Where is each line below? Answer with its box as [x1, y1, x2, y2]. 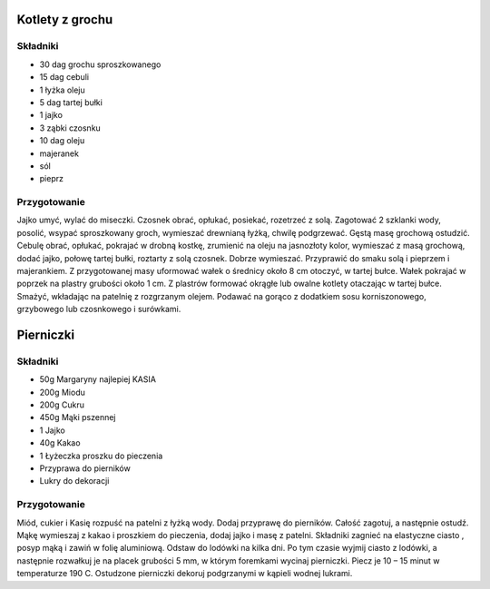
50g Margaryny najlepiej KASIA [39, 374, 156, 385]
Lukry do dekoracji [39, 476, 110, 486]
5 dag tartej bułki [39, 96, 103, 108]
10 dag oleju [39, 135, 85, 146]
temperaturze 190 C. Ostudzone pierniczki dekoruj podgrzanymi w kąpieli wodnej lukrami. [16, 568, 353, 579]
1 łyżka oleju [39, 84, 85, 95]
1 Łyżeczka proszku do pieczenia [39, 450, 163, 461]
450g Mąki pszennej [39, 412, 116, 423]
